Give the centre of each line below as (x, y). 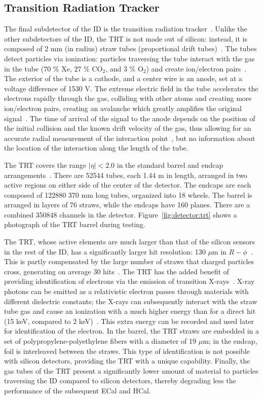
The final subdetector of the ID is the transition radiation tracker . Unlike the (126, 29)
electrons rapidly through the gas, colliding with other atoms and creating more (128, 98)
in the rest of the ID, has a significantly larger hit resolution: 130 (105, 251)
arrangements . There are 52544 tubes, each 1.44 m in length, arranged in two (126, 175)
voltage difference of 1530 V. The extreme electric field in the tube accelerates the (131, 88)
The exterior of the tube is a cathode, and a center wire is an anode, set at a (123, 78)
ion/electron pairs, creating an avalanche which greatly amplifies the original (123, 108)
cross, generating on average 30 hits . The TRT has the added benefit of (117, 271)
